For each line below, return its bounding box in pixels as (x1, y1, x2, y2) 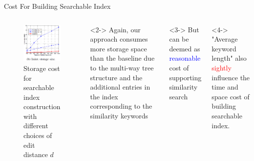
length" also (212, 53, 247, 63)
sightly (212, 62, 232, 72)
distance (23, 149, 48, 160)
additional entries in (90, 82, 150, 92)
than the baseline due (90, 53, 155, 63)
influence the (212, 72, 250, 82)
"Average (212, 34, 238, 44)
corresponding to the (90, 101, 152, 111)
